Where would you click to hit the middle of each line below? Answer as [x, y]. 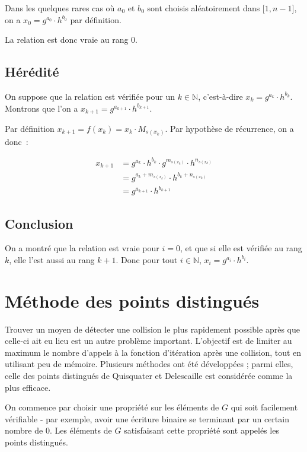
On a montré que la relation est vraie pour [82, 248]
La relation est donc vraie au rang [67, 39]
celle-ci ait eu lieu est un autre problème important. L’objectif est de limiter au [148, 341]
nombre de [24, 430]
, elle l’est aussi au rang [52, 259]
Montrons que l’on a [41, 108]
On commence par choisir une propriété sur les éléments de [112, 407]
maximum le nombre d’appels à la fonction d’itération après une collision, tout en [153, 352]
